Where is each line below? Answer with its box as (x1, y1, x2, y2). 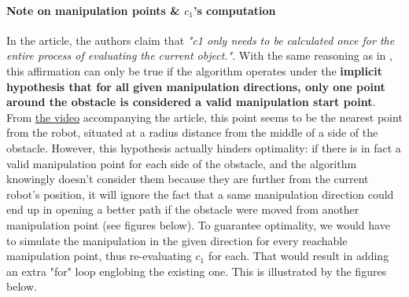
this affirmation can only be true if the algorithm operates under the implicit (6, 62, 382, 79)
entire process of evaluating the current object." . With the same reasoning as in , (6, 47, 392, 64)
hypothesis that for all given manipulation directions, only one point (6, 78, 385, 94)
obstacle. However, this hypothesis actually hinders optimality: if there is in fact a (6, 139, 401, 156)
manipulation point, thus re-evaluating (6, 247, 192, 264)
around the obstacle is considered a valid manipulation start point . (6, 93, 376, 110)
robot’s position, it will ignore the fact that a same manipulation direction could (6, 185, 394, 202)
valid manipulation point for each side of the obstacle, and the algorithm (6, 155, 357, 171)
